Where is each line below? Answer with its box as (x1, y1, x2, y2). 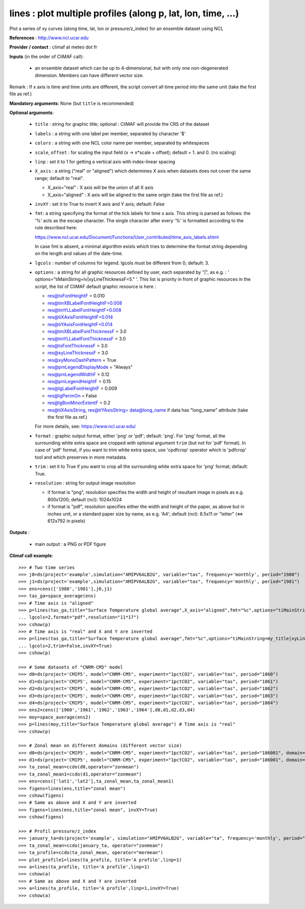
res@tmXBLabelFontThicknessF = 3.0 (47, 329, 127, 335)
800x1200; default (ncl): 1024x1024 (47, 496, 122, 502)
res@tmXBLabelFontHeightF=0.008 (47, 300, 122, 306)
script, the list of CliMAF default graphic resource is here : (35, 283, 156, 289)
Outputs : (9, 529, 30, 536)
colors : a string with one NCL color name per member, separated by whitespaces (35, 140, 209, 146)
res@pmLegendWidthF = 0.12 (47, 371, 110, 377)
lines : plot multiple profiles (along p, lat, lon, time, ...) (9, 8, 239, 19)
